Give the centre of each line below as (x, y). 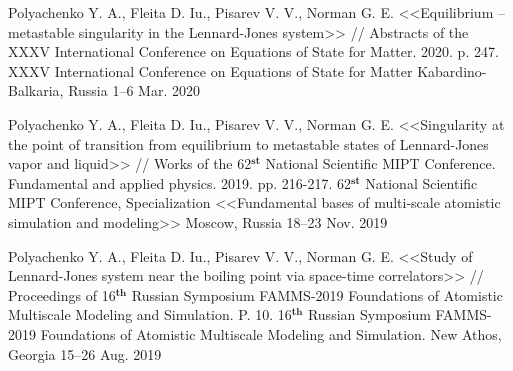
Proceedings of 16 (62, 294)
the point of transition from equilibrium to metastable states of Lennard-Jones (248, 143)
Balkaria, (36, 90)
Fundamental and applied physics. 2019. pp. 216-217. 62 (180, 182)
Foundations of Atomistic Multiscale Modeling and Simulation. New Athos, (271, 333)
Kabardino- (452, 70)
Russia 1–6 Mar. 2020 (134, 90)
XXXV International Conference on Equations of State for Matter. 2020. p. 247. (253, 51)
